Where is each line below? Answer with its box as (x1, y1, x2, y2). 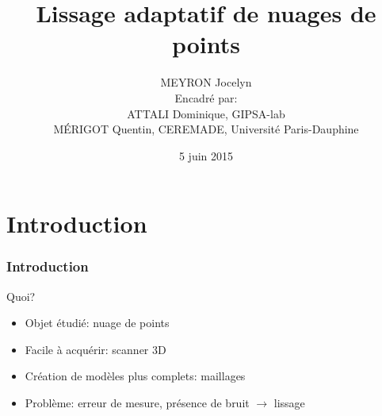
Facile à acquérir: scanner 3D (25, 341, 166, 357)
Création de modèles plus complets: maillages (25, 368, 246, 384)
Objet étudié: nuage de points (25, 314, 170, 331)
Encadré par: (174, 89, 238, 106)
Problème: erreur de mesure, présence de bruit (25, 395, 250, 411)
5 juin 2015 (178, 147, 234, 164)
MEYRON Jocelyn (160, 74, 252, 91)
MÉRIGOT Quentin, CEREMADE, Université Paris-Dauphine (53, 121, 359, 137)
